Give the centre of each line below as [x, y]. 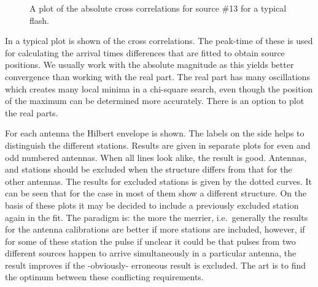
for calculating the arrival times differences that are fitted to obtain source [145, 52]
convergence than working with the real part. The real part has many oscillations [158, 76]
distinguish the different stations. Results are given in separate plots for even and [158, 145]
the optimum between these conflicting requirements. [104, 277]
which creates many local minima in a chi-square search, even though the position [159, 88]
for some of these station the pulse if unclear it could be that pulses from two [150, 241]
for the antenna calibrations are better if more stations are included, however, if [155, 229]
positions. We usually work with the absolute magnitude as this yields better [149, 65]
